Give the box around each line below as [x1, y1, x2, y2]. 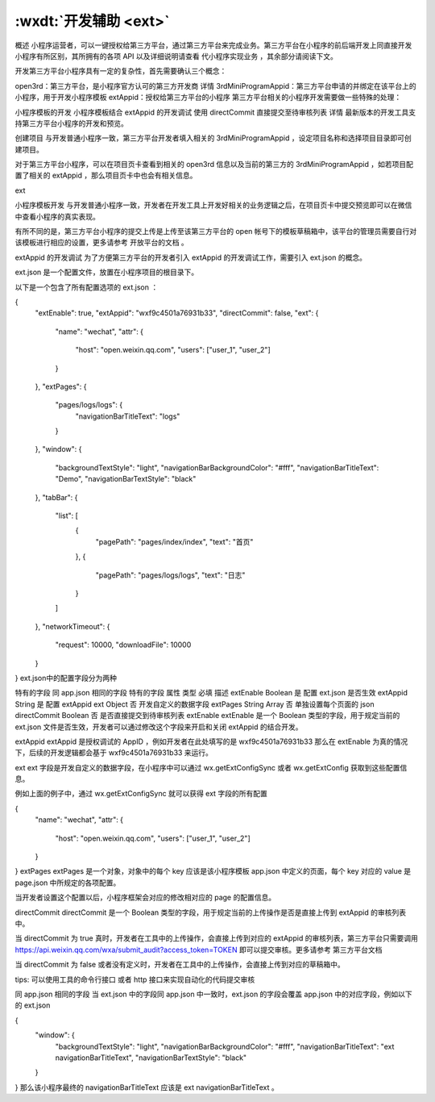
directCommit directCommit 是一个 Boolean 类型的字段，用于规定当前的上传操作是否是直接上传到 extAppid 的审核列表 [14, 908, 407, 917]
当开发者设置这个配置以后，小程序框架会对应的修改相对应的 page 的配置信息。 [14, 892, 276, 903]
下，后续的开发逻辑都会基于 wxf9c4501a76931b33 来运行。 [14, 748, 213, 758]
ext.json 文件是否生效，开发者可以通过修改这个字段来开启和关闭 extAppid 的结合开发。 [14, 722, 303, 732]
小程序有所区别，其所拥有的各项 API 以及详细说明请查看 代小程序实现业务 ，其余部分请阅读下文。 [14, 51, 338, 61]
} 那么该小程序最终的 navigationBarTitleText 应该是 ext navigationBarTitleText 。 [14, 1082, 279, 1092]
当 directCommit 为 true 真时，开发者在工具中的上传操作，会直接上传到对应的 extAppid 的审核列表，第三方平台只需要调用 [14, 933, 418, 943]
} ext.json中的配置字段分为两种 [14, 673, 117, 682]
